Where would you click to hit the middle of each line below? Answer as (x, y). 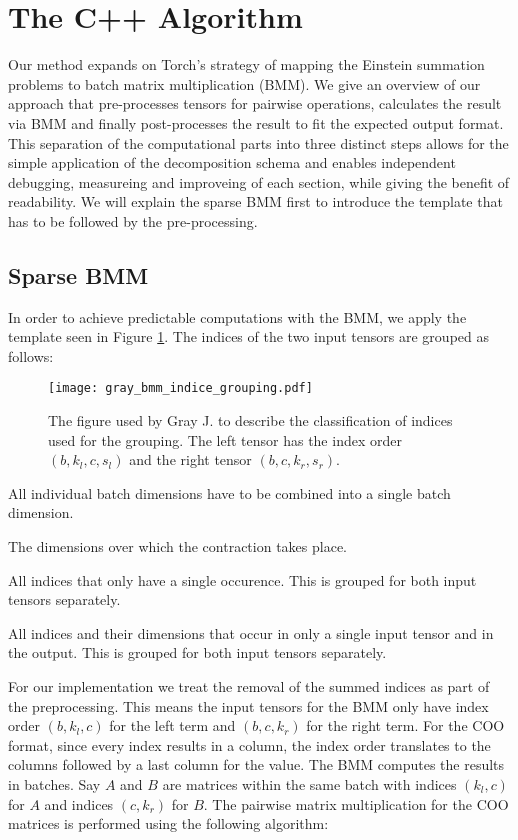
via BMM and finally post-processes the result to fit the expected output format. (256, 122)
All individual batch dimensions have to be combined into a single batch (229, 492)
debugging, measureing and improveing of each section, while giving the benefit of (259, 181)
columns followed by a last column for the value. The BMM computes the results (256, 764)
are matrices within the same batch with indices (309, 784)
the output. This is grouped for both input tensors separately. (197, 652)
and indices (79, 803)
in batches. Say (54, 784)
